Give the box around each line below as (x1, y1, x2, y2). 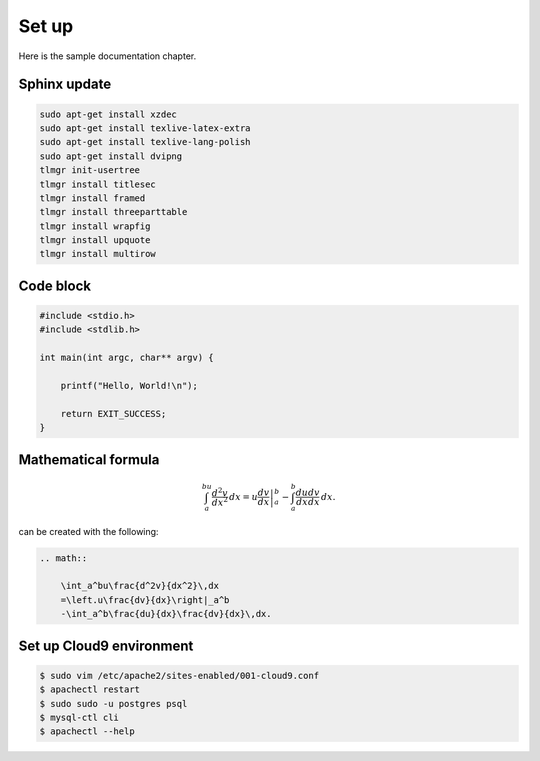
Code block (18, 277, 92, 294)
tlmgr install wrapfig (39, 220, 151, 232)
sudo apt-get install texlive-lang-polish (39, 136, 251, 148)
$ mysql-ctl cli (39, 712, 120, 723)
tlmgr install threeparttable (39, 206, 188, 218)
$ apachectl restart (39, 684, 140, 695)
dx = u (228, 491, 259, 502)
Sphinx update (18, 76, 112, 93)
